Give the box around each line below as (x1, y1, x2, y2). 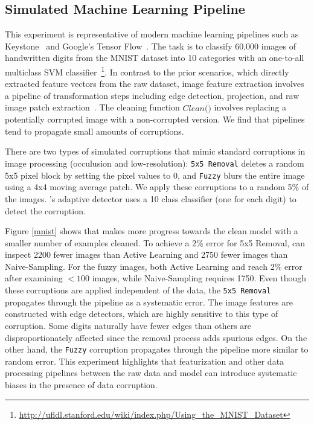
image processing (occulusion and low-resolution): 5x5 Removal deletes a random (5, 157, 304, 170)
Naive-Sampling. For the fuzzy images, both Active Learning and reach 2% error (5, 260, 303, 272)
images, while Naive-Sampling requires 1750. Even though (92, 272, 307, 284)
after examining (5, 272, 63, 284)
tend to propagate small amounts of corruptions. (5, 124, 184, 137)
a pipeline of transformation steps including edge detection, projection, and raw (5, 89, 300, 101)
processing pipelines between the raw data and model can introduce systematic (5, 366, 297, 379)
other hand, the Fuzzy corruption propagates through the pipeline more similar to (5, 343, 309, 356)
